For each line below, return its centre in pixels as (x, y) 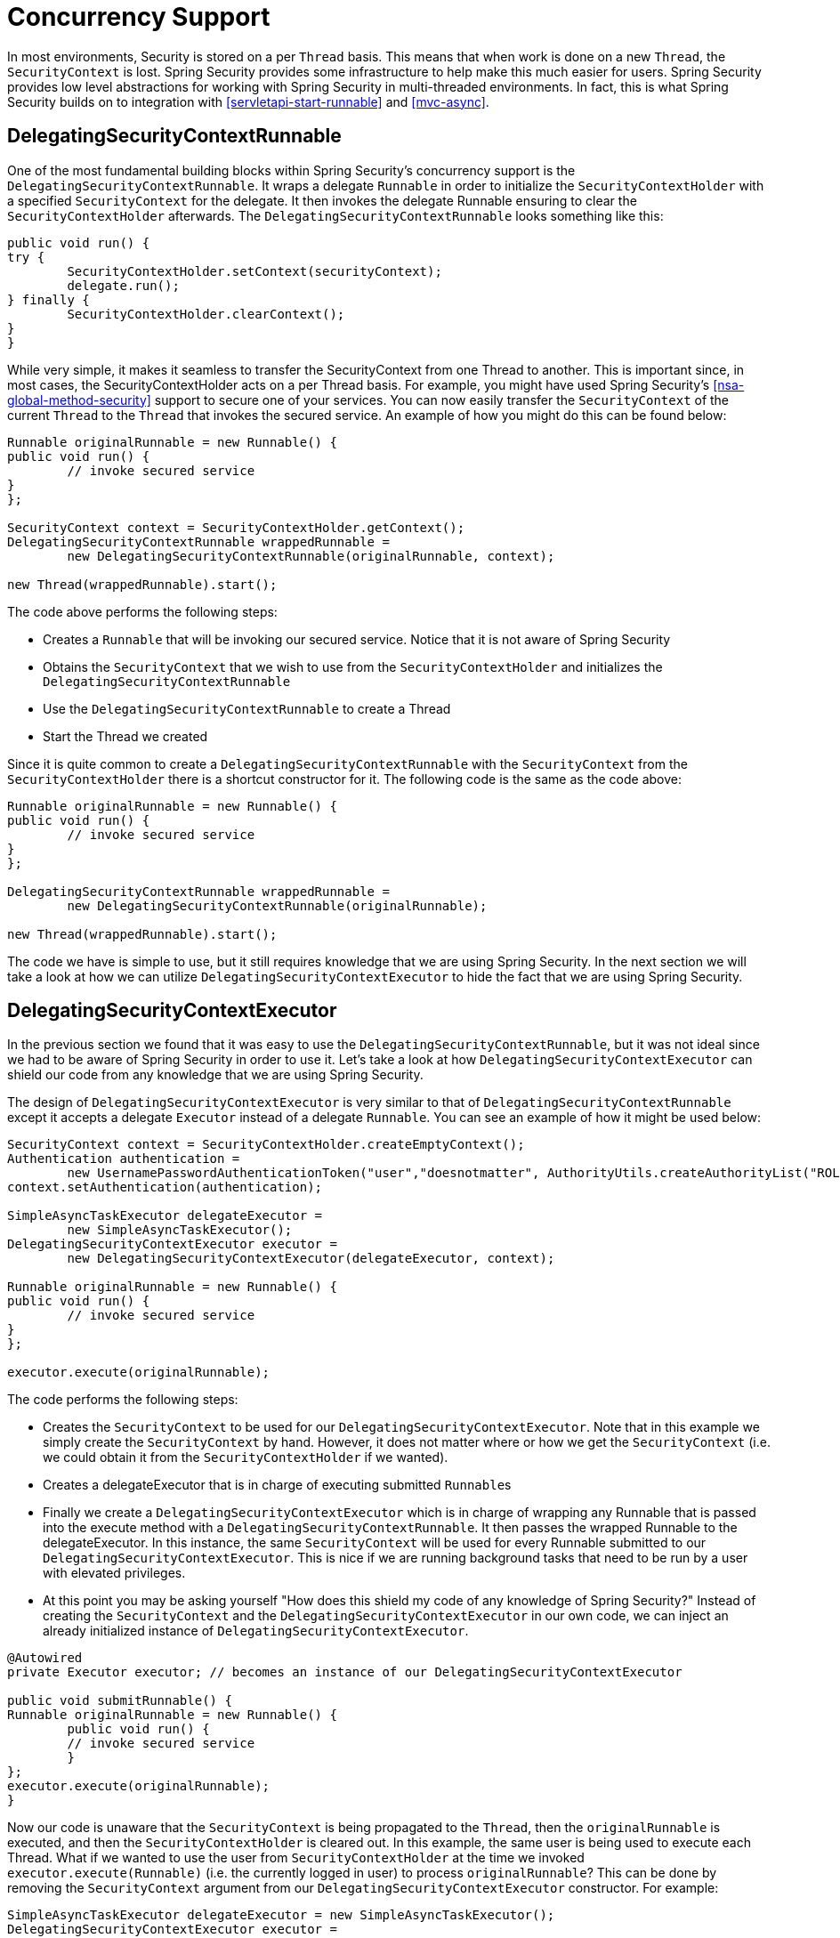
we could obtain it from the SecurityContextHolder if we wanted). (246, 1458)
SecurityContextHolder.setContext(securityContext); (254, 271)
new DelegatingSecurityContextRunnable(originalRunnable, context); (311, 556)
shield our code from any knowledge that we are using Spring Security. (215, 1075)
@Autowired (45, 1658)
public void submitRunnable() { (120, 1701)
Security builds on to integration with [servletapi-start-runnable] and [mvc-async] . (248, 101)
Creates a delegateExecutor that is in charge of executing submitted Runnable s (277, 1485)
